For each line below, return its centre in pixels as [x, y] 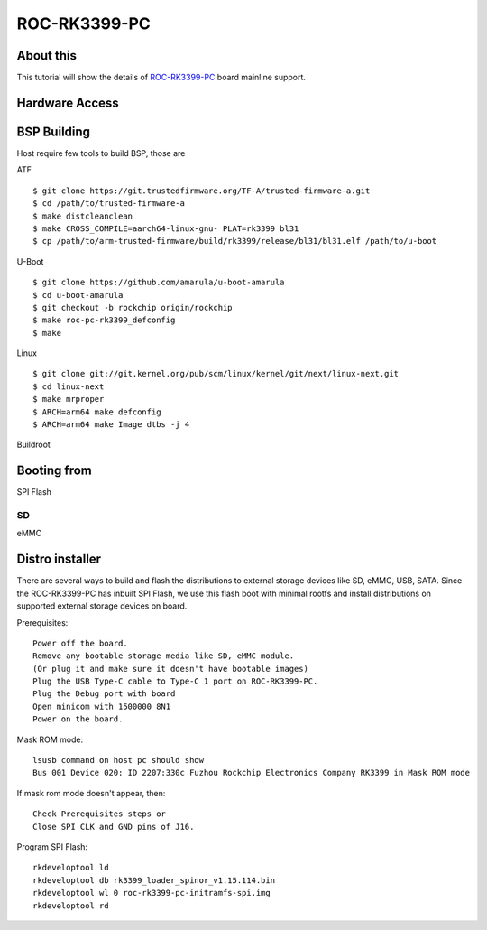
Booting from [54, 471]
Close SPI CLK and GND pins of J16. [114, 827]
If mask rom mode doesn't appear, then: [91, 793]
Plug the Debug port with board [104, 694]
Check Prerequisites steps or [100, 814]
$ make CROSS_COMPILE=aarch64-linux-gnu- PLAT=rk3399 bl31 [166, 228]
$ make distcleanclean [83, 216]
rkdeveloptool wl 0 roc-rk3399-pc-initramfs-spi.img [152, 893]
